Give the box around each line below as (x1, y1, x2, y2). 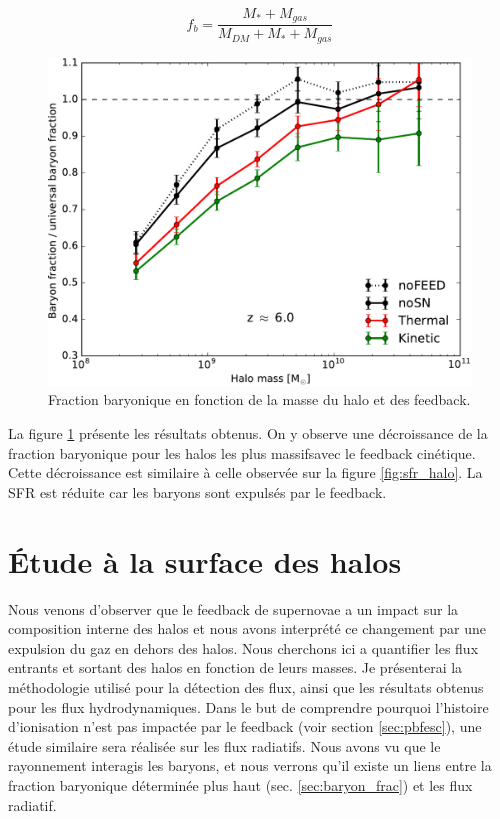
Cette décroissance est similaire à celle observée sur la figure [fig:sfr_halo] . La (8, 462, 483, 483)
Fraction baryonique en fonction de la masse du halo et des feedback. (48, 389, 471, 410)
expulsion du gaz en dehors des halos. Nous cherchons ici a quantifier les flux (8, 637, 479, 658)
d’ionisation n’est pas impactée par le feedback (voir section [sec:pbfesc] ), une (8, 716, 482, 737)
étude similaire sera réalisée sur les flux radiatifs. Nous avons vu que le (8, 735, 441, 756)
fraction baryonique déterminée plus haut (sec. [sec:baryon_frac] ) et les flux (8, 774, 473, 795)
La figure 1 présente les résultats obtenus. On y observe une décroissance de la (8, 423, 488, 444)
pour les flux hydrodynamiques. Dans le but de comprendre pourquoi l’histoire (8, 696, 489, 717)
